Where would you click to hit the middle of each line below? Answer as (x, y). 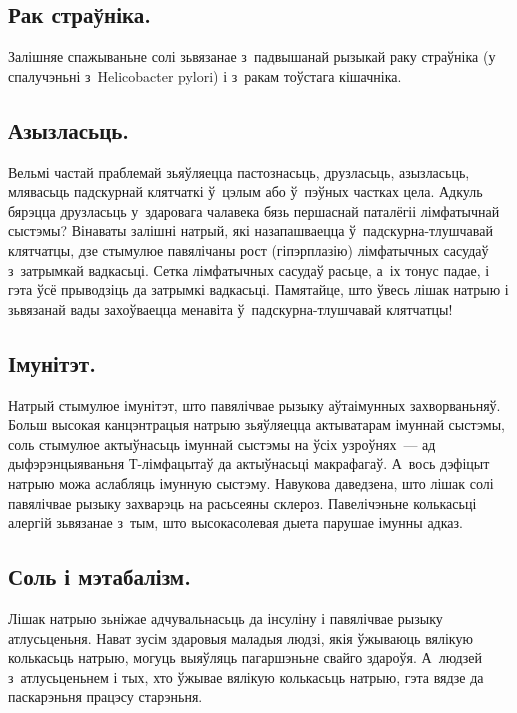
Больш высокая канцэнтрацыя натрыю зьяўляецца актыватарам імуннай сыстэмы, (256, 424)
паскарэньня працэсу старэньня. (105, 696)
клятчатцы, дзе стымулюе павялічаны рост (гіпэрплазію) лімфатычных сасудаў (248, 249)
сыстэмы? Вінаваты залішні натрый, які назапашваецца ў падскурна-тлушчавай (250, 230)
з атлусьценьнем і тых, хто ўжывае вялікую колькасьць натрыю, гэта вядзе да (246, 676)
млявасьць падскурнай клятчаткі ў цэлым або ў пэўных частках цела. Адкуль (245, 191)
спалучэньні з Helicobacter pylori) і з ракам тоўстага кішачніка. (205, 75)
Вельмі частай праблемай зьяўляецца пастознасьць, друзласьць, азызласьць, (239, 171)
